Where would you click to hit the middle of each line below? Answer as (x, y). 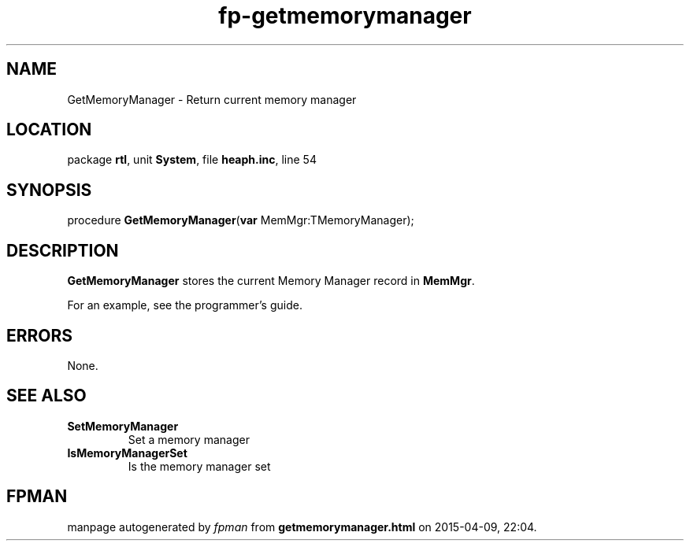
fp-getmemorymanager (345, 16)
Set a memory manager (189, 439)
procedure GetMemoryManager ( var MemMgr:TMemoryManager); (241, 220)
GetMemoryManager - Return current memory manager (212, 99)
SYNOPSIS (49, 190)
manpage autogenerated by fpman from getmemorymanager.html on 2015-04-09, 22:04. (302, 527)
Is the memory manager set (199, 466)
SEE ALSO (46, 396)
